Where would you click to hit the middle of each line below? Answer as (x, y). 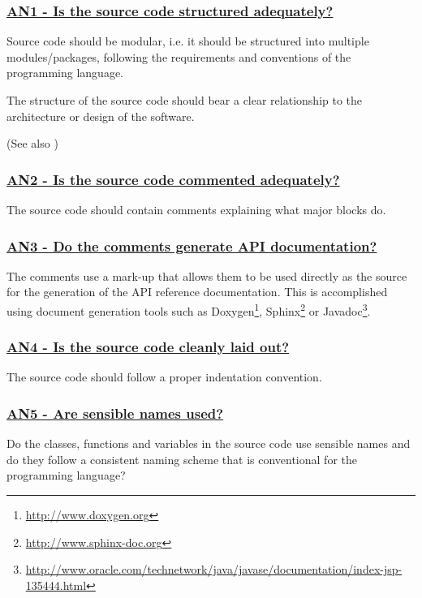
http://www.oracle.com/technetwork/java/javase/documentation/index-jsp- (214, 569)
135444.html (56, 585)
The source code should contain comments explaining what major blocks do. (196, 209)
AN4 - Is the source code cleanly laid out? (148, 347)
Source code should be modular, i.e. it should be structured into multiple (188, 41)
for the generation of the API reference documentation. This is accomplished (197, 292)
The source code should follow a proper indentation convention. (164, 377)
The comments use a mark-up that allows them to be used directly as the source (207, 275)
